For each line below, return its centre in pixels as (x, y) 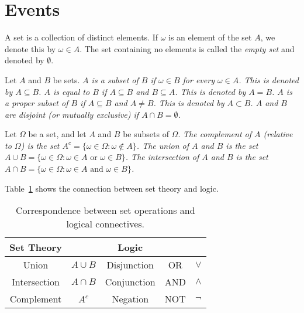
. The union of (163, 145)
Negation (130, 299)
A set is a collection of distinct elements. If (81, 37)
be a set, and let (57, 134)
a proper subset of (37, 103)
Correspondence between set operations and (105, 210)
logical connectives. (105, 224)
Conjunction (130, 282)
